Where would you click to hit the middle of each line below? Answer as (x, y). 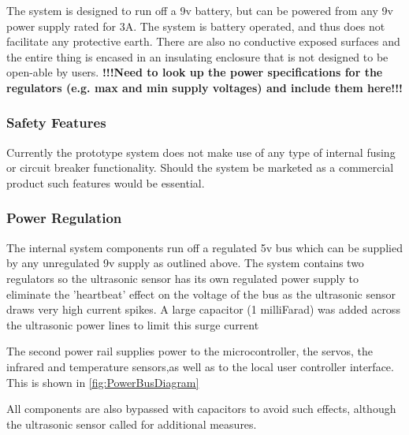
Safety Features (56, 123)
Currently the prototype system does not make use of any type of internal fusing (201, 152)
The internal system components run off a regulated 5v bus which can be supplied (204, 247)
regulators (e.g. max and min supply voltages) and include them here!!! (205, 87)
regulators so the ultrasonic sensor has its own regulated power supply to (182, 278)
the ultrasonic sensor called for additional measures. (132, 424)
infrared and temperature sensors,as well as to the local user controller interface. (200, 366)
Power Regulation (64, 218)
